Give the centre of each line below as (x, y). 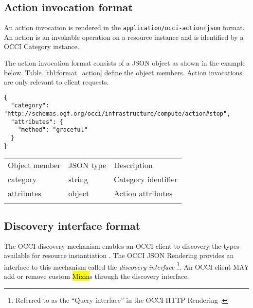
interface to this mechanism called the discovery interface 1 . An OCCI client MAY (126, 266)
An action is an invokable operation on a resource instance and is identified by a (124, 37)
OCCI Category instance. (42, 46)
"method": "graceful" (53, 130)
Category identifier (146, 179)
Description (133, 165)
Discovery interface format (72, 225)
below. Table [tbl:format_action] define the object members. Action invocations (123, 72)
